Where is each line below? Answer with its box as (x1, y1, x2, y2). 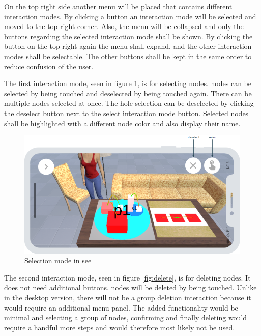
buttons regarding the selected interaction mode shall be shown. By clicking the (4, 31, 253, 41)
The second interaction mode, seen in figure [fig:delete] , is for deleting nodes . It (4, 272, 251, 283)
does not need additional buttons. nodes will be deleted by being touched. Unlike (4, 282, 257, 293)
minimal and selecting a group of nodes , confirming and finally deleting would (4, 312, 247, 323)
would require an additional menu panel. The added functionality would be (4, 302, 238, 313)
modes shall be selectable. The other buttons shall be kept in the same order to (4, 50, 252, 61)
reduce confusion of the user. (4, 61, 94, 71)
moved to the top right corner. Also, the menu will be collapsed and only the (4, 21, 244, 32)
